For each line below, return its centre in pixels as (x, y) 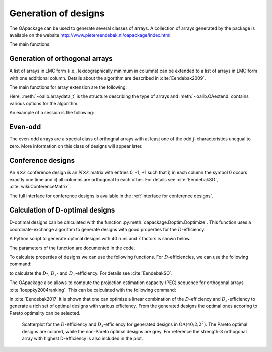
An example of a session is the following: (52, 113)
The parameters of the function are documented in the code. (72, 248)
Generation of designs (57, 13)
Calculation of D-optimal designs (62, 210)
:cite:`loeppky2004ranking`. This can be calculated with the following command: (93, 290)
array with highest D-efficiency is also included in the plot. (82, 338)
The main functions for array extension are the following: (68, 87)
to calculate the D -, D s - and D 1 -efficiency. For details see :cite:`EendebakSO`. (91, 274)
